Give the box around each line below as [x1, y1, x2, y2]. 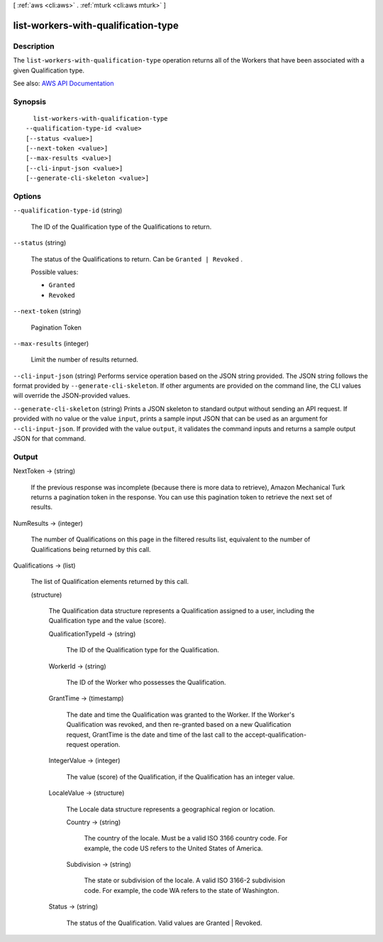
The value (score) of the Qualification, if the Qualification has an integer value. [66, 772, 295, 781]
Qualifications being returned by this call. [30, 545, 152, 553]
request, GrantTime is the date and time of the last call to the [66, 730, 244, 739]
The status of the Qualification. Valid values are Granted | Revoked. [66, 919, 262, 927]
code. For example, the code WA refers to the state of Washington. [84, 886, 279, 894]
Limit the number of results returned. [30, 355, 138, 364]
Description [13, 41, 55, 51]
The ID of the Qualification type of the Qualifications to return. [30, 222, 212, 231]
